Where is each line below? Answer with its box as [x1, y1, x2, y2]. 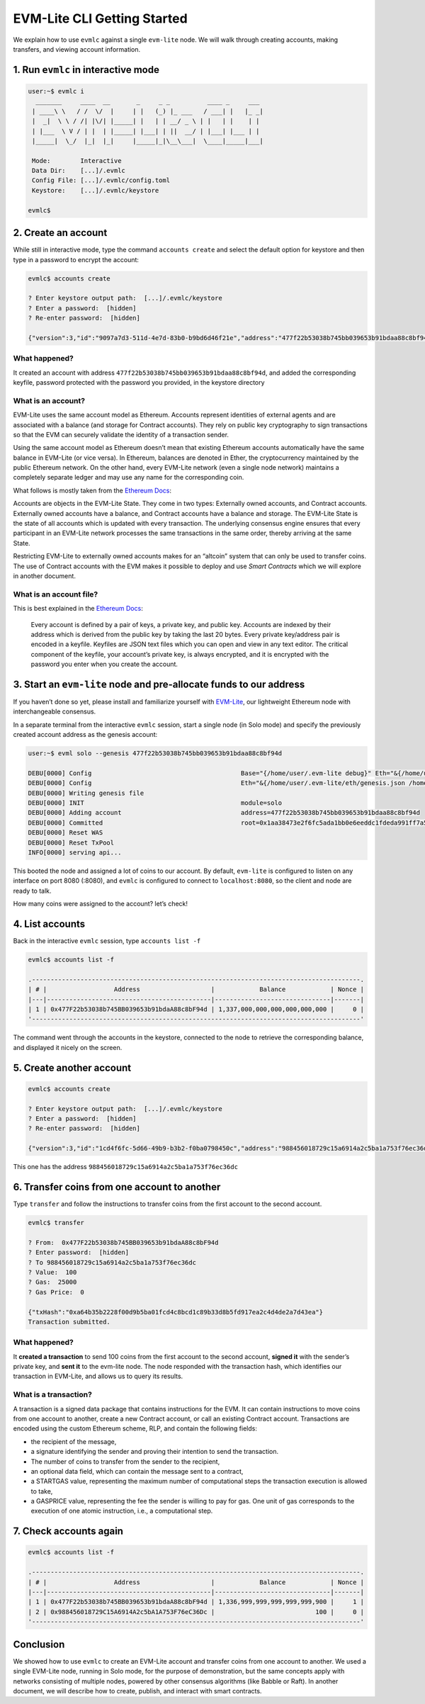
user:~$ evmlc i [28, 87, 85, 95]
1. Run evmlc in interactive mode [13, 64, 159, 76]
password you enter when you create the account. [30, 660, 178, 669]
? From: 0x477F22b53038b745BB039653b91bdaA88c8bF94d [28, 1238, 219, 1246]
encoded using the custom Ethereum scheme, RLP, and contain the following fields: [13, 1424, 258, 1433]
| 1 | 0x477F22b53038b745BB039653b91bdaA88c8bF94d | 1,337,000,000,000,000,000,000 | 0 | [28, 1005, 365, 1013]
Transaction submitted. [28, 1318, 111, 1326]
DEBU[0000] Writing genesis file [28, 789, 144, 797]
